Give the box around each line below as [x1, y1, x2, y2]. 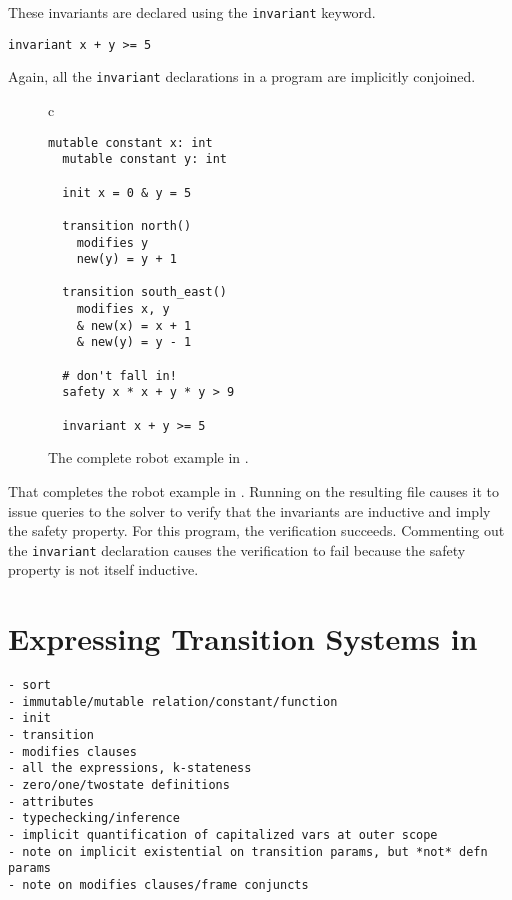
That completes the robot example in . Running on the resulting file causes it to [8, 480, 499, 501]
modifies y [76, 235, 149, 250]
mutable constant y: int [62, 152, 227, 167]
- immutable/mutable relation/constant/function [8, 694, 338, 709]
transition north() [62, 218, 192, 233]
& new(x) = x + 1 [76, 318, 192, 333]
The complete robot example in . [48, 447, 249, 468]
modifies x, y [76, 302, 170, 317]
